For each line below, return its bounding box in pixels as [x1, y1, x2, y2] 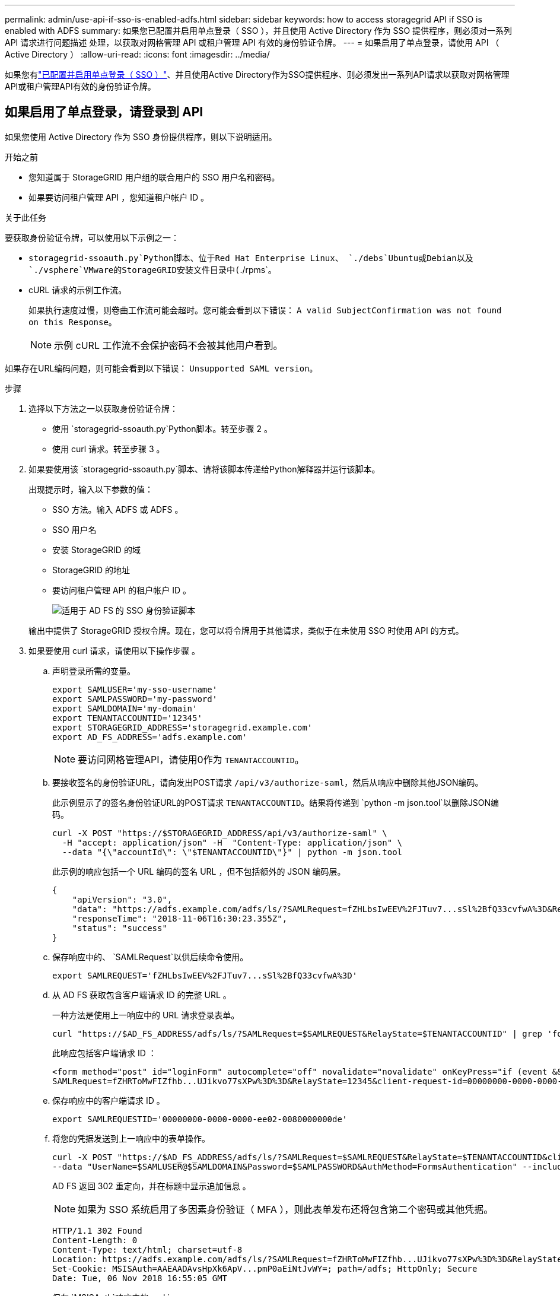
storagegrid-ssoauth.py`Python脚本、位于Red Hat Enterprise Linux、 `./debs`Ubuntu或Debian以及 [28, 253, 473, 263]
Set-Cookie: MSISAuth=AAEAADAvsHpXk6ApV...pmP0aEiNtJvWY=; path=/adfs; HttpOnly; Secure [52, 1263, 478, 1273]
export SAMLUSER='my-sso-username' [52, 684, 218, 694]
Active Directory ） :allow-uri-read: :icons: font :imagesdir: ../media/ [5, 49, 270, 59]
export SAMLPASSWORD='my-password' [52, 694, 218, 704]
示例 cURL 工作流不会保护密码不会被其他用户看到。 [54, 339, 283, 351]
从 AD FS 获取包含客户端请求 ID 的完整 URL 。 [52, 989, 231, 1000]
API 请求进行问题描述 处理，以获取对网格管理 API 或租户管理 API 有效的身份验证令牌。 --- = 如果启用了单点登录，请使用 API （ [5, 37, 499, 47]
